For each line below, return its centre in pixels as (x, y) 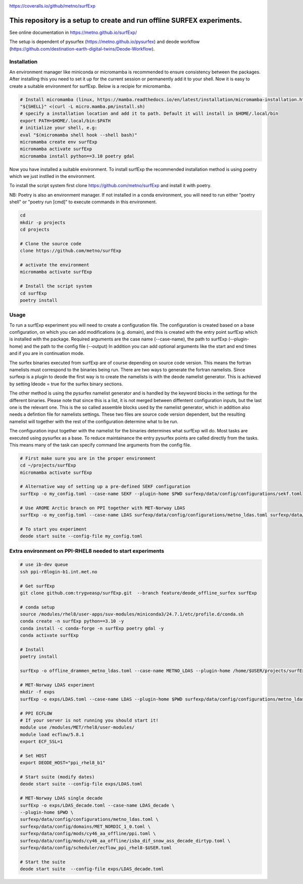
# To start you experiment (53, 529)
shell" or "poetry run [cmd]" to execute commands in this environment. (83, 202)
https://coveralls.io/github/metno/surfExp (52, 6)
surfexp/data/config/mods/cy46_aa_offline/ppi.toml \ (88, 834)
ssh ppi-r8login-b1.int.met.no (59, 572)
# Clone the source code (51, 244)
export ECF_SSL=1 (41, 742)
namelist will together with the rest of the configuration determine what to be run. (94, 421)
